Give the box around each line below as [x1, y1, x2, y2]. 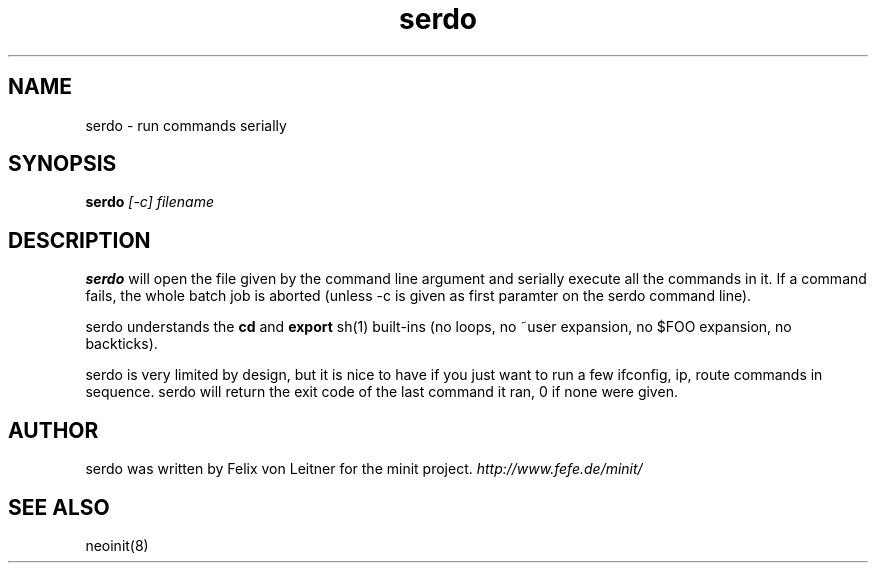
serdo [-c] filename [85, 193, 215, 211]
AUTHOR [8, 417, 99, 443]
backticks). [85, 335, 158, 353]
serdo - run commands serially [85, 116, 287, 134]
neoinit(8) [85, 536, 149, 554]
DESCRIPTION [8, 227, 151, 253]
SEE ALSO [8, 494, 110, 520]
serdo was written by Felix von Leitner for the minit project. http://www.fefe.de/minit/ [85, 460, 643, 478]
